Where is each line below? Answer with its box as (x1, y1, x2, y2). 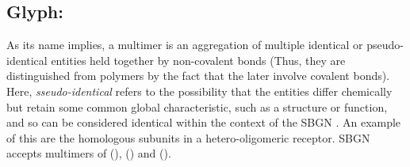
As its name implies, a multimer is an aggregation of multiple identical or (6, 36, 363, 53)
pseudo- (366, 36, 404, 53)
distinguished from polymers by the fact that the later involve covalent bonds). (6, 67, 390, 84)
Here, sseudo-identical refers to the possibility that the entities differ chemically (6, 82, 393, 99)
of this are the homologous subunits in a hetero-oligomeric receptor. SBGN (6, 129, 370, 146)
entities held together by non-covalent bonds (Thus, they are (51, 51, 346, 68)
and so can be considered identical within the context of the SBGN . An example (6, 114, 401, 131)
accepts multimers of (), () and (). (6, 145, 171, 161)
